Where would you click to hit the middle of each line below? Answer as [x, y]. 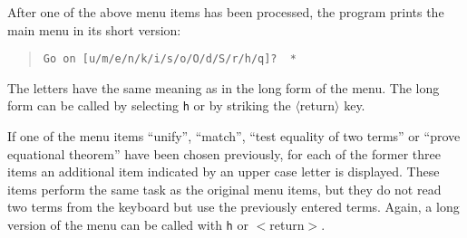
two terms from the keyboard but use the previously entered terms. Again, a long [233, 207]
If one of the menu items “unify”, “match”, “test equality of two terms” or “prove [234, 136]
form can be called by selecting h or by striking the [149, 105]
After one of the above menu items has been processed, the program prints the [226, 12]
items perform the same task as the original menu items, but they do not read [224, 189]
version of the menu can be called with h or [128, 225]
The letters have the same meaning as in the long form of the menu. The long [224, 87]
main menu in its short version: [94, 29]
